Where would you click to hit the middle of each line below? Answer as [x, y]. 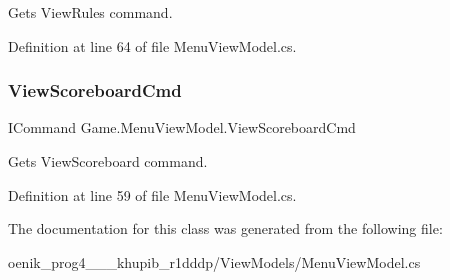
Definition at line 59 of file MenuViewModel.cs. [152, 194]
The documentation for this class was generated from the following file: [225, 228]
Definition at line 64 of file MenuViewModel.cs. [152, 45]
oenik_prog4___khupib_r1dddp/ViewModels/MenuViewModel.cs [214, 261]
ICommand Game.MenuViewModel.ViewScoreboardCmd [182, 127]
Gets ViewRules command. [90, 12]
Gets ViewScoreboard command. [108, 161]
